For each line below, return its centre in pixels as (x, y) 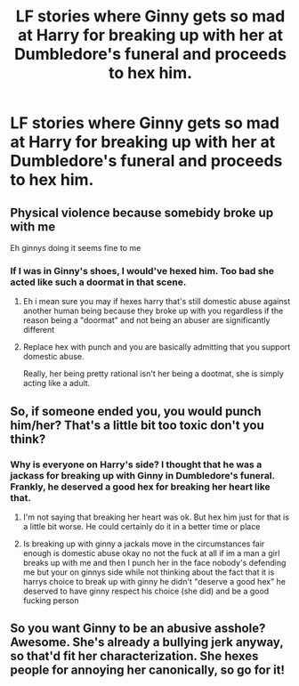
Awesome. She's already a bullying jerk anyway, (147, 642)
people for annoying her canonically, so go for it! (148, 670)
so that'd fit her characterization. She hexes (134, 656)
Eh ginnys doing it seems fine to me (76, 248)
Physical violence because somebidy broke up (142, 212)
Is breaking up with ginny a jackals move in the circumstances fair (144, 544)
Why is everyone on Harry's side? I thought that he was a (136, 464)
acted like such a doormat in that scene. (98, 282)
